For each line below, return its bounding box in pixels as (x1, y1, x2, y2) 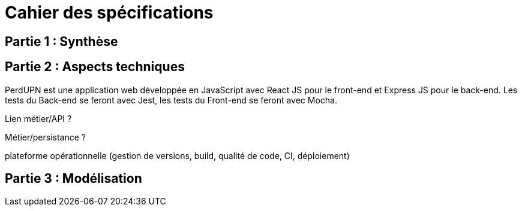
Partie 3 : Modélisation (5, 171, 142, 186)
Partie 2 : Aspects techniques (5, 59, 185, 75)
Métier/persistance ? (5, 132, 86, 142)
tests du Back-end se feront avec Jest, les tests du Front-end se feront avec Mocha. (5, 94, 337, 105)
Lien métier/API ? (5, 113, 72, 124)
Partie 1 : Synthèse (5, 33, 118, 49)
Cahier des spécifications (5, 2, 214, 23)
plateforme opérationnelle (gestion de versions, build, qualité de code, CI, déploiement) (5, 150, 350, 161)
